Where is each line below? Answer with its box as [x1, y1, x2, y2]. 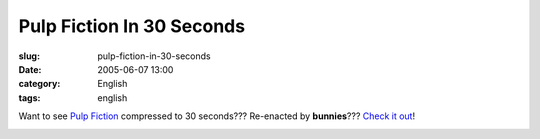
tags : [18, 91, 41, 104]
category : [18, 78, 61, 90]
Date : [18, 63, 42, 75]
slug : [18, 50, 40, 62]
